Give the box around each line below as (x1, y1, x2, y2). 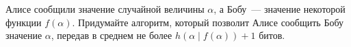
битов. (259, 28, 285, 42)
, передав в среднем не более (51, 28, 172, 42)
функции (5, 15, 42, 29)
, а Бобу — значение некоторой (213, 2, 346, 15)
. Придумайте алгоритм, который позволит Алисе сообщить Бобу (72, 15, 344, 29)
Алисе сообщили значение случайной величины (5, 2, 205, 15)
